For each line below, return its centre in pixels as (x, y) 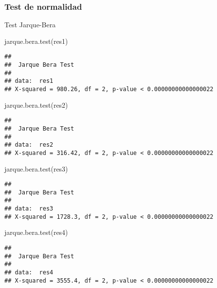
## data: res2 (29, 145)
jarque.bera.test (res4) (36, 232)
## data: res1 (29, 81)
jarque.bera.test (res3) (36, 168)
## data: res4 (29, 272)
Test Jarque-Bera (30, 25)
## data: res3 (29, 209)
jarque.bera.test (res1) (36, 41)
